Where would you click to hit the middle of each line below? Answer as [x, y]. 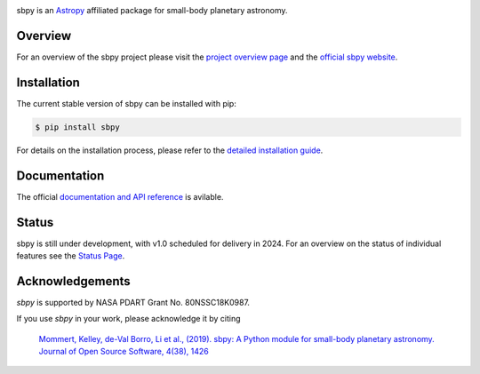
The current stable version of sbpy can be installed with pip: [127, 103]
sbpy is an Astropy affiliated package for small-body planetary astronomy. [152, 10]
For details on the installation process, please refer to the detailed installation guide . [170, 150]
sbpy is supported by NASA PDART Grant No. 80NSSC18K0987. [133, 302]
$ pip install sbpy [77, 127]
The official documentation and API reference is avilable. [120, 196]
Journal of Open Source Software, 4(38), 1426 [124, 352]
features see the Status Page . [71, 255]
